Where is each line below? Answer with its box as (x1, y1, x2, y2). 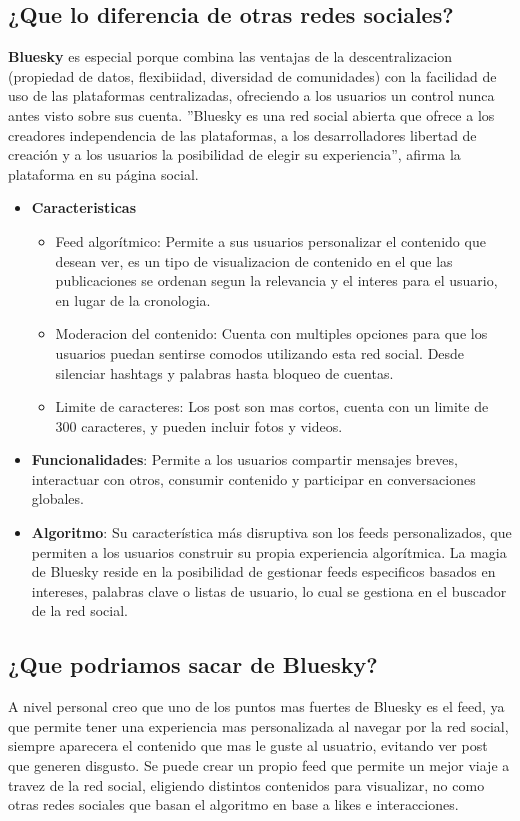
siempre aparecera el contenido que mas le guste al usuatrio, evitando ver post (8, 735, 488, 756)
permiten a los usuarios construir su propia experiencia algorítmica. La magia (31, 541, 507, 562)
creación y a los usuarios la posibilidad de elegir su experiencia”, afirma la (8, 144, 461, 165)
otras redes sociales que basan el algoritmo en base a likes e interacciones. (8, 794, 459, 815)
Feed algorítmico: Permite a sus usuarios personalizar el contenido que (55, 230, 486, 251)
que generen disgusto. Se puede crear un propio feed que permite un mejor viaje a (8, 755, 510, 776)
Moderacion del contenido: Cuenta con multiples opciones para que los (55, 323, 488, 344)
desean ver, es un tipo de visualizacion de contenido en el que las (55, 250, 453, 271)
